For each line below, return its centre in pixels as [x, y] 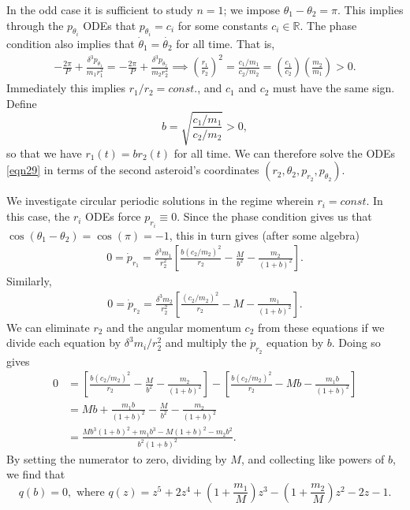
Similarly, [29, 281]
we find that [36, 474]
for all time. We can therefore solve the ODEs [285, 153]
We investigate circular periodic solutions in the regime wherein [160, 201]
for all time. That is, [225, 44]
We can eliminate [48, 327]
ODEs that [110, 25]
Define [22, 103]
